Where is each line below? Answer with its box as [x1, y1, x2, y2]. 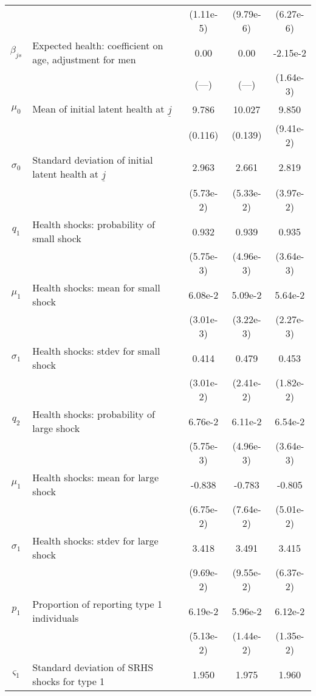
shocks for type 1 [32, 674, 105, 689]
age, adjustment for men [32, 52, 136, 66]
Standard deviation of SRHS [32, 660, 154, 675]
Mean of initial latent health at [32, 102, 165, 116]
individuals [32, 611, 79, 625]
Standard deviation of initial [32, 152, 153, 167]
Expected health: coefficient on [32, 38, 163, 52]
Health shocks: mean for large [32, 470, 159, 485]
